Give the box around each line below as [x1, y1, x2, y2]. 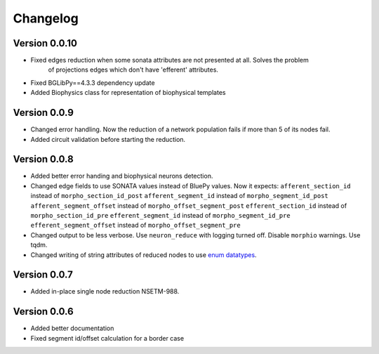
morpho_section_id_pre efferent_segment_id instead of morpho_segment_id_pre [30, 211, 291, 219]
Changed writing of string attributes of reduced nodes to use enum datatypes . [30, 250, 257, 259]
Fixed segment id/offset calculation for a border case [30, 334, 185, 342]
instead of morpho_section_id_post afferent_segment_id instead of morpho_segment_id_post [30, 192, 329, 200]
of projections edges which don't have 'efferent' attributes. [48, 65, 219, 74]
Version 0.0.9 [13, 107, 74, 119]
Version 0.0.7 [13, 269, 74, 281]
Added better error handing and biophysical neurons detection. [30, 172, 213, 181]
